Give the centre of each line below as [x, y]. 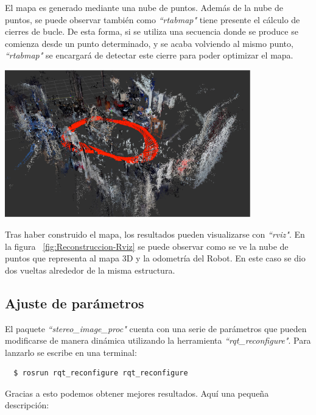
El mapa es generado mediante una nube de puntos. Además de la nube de [144, 7]
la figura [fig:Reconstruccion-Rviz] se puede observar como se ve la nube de [147, 246]
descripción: [27, 405]
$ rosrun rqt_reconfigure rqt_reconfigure [101, 373]
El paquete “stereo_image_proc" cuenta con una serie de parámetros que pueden [156, 328]
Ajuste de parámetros [75, 303]
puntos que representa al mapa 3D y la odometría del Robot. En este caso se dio [155, 258]
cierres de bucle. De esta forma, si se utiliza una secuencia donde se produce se [152, 31]
